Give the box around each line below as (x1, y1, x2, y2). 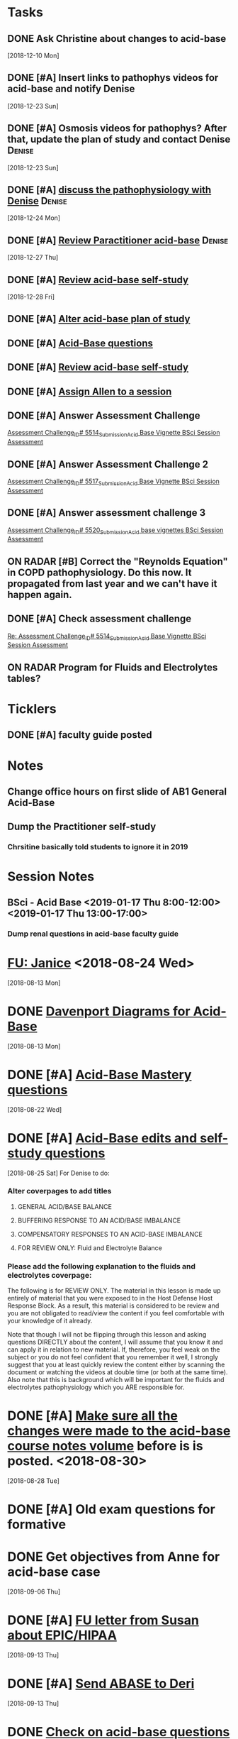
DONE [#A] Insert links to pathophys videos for (7, 72, 219, 84)
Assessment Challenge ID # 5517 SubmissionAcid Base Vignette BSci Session (7, 477, 220, 487)
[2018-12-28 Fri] (7, 292, 55, 302)
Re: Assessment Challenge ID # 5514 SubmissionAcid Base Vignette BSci (7, 631, 207, 642)
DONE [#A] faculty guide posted (7, 729, 152, 741)
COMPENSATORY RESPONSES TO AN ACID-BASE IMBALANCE (17, 1230, 203, 1238)
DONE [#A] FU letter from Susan (7, 1612, 200, 1628)
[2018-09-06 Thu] (7, 1587, 61, 1596)
